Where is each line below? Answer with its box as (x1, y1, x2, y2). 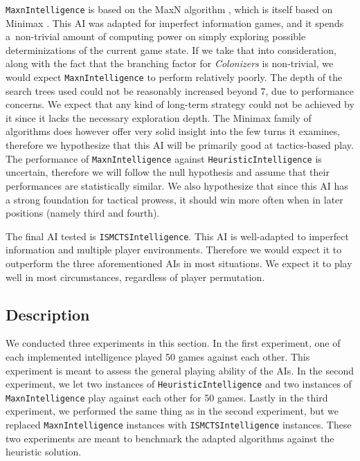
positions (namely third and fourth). (6, 206, 160, 220)
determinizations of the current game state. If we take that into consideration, (6, 42, 336, 57)
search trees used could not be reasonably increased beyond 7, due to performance (6, 83, 354, 98)
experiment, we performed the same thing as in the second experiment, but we (6, 404, 339, 418)
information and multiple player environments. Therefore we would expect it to (6, 242, 342, 257)
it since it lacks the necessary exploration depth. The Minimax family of (6, 110, 312, 125)
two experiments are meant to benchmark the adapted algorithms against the (6, 431, 334, 445)
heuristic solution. (6, 444, 82, 459)
